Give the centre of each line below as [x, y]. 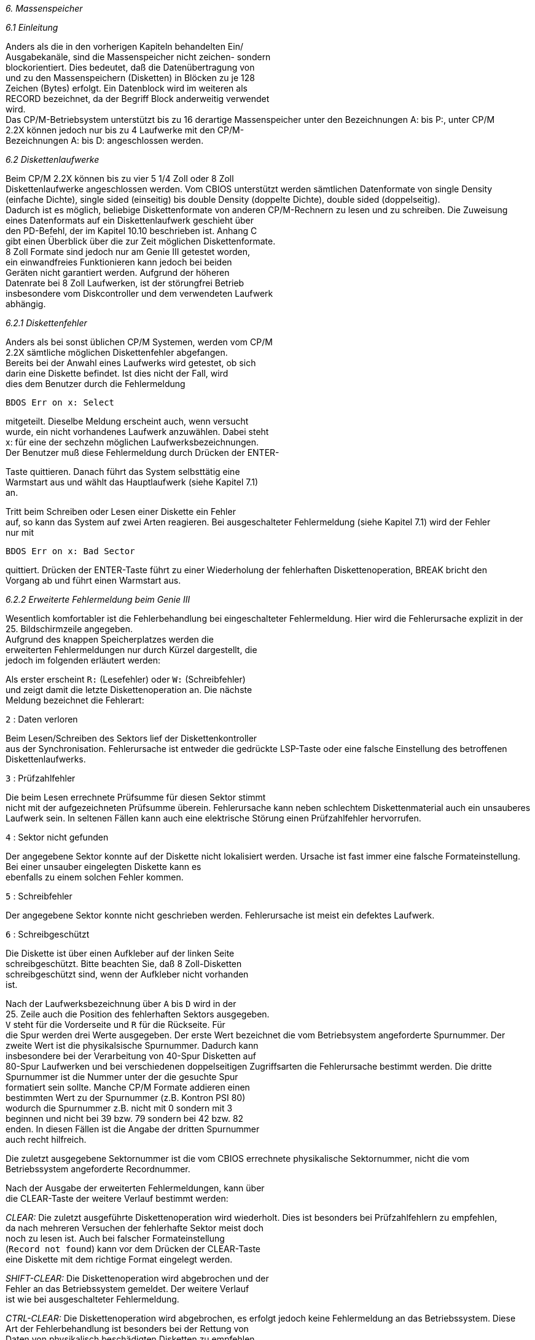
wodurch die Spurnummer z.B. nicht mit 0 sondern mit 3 [119, 1108]
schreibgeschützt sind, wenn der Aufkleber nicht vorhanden [127, 974]
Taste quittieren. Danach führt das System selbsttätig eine [123, 472]
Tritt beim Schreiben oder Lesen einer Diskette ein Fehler [121, 511]
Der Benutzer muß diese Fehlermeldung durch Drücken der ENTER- [143, 453]
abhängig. [26, 304]
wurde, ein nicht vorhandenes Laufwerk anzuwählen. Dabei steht [137, 432]
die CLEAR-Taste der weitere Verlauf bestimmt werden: [117, 1198]
